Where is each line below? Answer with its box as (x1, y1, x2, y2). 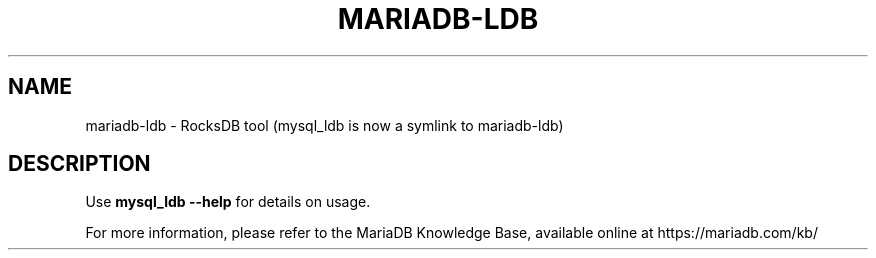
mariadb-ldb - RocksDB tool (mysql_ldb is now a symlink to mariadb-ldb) (85, 116, 564, 134)
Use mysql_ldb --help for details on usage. (85, 193, 371, 211)
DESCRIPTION (8, 151, 151, 177)
